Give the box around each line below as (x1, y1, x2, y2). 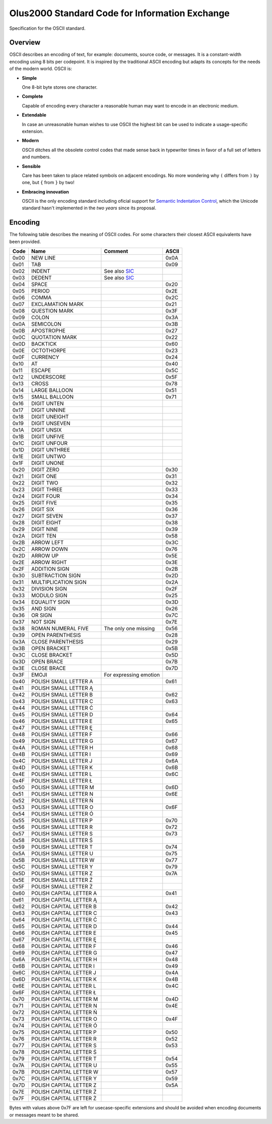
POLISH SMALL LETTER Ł (31, 777, 93, 784)
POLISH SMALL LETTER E (31, 718, 93, 725)
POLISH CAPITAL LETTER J (31, 969, 97, 976)
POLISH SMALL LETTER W (31, 857, 95, 864)
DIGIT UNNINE (31, 406, 66, 413)
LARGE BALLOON (31, 387, 73, 394)
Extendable (22, 112, 46, 118)
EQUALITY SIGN (31, 599, 70, 606)
